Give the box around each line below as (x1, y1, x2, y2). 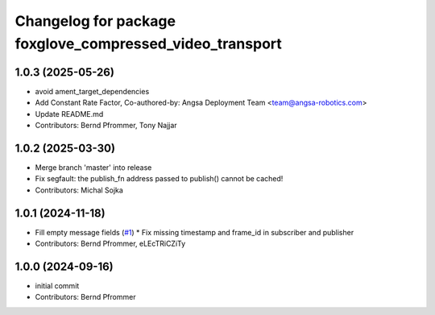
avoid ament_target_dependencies (35, 86, 150, 96)
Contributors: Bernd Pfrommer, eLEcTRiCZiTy (35, 238, 186, 249)
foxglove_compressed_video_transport (14, 35, 282, 52)
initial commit (35, 280, 80, 290)
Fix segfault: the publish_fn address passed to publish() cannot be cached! (35, 174, 284, 184)
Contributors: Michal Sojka (35, 185, 124, 195)
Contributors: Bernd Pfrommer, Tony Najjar (35, 121, 177, 131)
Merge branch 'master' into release (35, 162, 152, 172)
